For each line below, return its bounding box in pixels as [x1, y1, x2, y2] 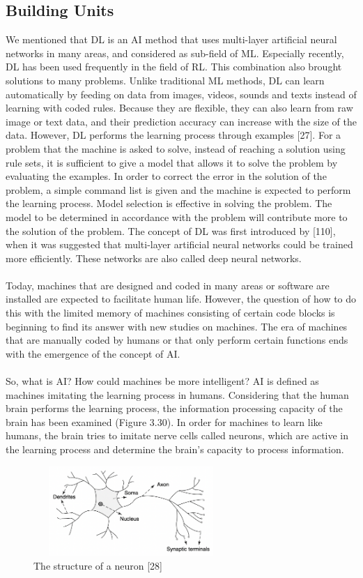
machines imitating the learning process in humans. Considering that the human [6, 387, 349, 402]
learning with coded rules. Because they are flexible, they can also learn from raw [6, 100, 353, 115]
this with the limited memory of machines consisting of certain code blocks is [6, 305, 335, 320]
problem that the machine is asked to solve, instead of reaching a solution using [6, 141, 346, 155]
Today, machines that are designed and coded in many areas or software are [6, 277, 330, 292]
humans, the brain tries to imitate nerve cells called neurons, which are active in [6, 428, 349, 443]
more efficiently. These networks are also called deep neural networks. [6, 250, 302, 265]
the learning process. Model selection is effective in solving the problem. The [6, 196, 332, 211]
